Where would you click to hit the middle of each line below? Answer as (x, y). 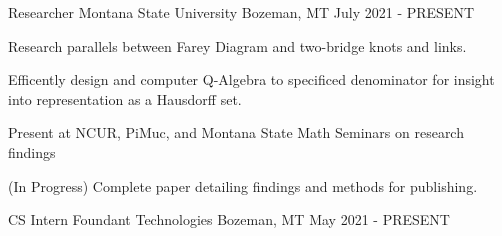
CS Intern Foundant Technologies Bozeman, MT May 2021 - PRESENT (229, 219)
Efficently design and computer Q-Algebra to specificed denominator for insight (251, 79)
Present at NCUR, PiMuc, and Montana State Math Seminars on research (236, 132)
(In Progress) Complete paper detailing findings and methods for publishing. (243, 185)
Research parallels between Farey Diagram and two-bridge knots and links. (237, 45)
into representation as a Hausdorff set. (125, 98)
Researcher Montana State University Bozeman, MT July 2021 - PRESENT (241, 12)
